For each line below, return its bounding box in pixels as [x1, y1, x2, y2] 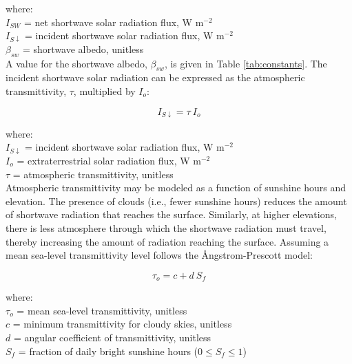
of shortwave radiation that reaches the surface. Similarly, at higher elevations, [6, 207, 337, 222]
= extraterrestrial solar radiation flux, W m [17, 153, 201, 167]
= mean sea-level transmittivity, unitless [17, 303, 187, 317]
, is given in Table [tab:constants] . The [164, 56, 327, 70]
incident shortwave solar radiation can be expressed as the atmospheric [6, 70, 305, 85]
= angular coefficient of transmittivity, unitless [13, 330, 211, 344]
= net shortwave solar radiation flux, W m [23, 14, 204, 29]
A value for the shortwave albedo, [6, 56, 147, 70]
